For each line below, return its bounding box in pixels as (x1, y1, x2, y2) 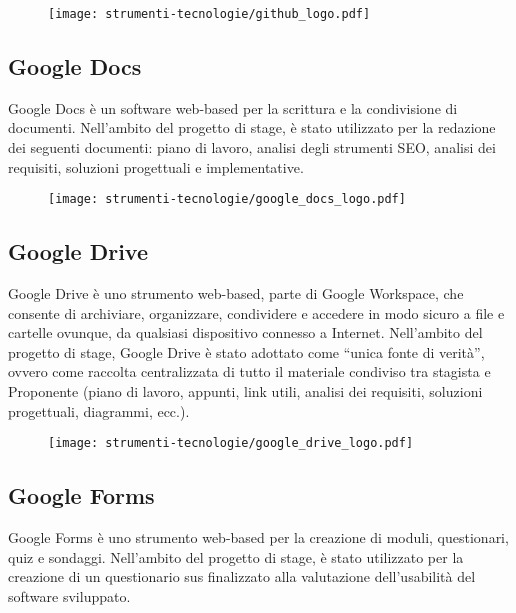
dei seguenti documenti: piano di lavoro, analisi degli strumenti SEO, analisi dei (8, 137, 496, 158)
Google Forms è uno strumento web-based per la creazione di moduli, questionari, (8, 527, 509, 548)
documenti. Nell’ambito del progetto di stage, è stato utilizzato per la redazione (8, 117, 496, 138)
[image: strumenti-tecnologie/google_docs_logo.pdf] (48, 192, 406, 207)
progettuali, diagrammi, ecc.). (8, 400, 190, 421)
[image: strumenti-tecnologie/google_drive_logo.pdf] (48, 436, 414, 451)
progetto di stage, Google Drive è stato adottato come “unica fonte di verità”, (8, 341, 485, 362)
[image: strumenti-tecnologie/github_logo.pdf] (48, 7, 371, 21)
